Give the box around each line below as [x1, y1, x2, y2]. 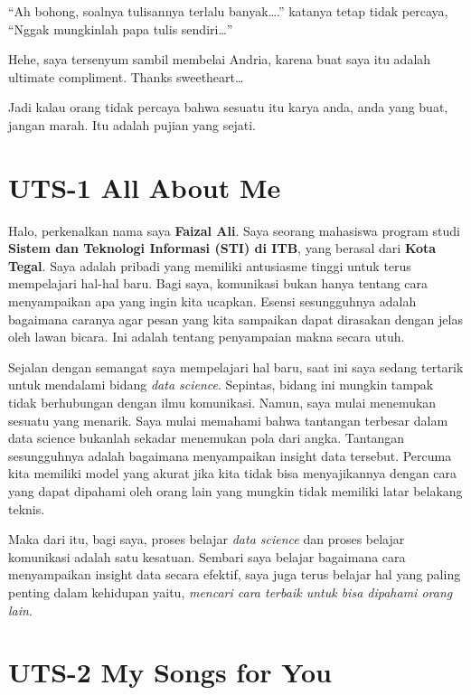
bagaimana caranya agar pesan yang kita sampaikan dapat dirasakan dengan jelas [8, 309, 463, 328]
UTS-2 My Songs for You [8, 653, 332, 690]
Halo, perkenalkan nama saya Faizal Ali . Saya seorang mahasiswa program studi [8, 221, 460, 239]
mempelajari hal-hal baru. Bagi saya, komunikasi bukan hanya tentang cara [8, 274, 429, 293]
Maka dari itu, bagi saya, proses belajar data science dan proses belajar [8, 530, 405, 549]
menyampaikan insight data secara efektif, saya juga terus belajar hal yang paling [8, 565, 461, 584]
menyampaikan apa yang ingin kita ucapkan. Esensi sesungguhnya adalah [8, 292, 417, 311]
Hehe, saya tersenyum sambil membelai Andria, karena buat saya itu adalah [8, 50, 431, 69]
